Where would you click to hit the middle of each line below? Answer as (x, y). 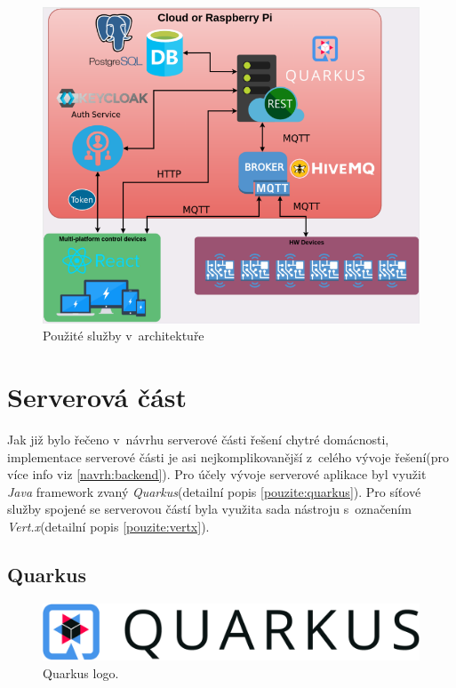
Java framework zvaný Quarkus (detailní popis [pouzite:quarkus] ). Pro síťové (214, 491)
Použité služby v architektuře (124, 336)
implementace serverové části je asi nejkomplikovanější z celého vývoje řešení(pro (228, 456)
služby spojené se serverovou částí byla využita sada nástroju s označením (209, 509)
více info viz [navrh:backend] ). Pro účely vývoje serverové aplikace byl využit (217, 474)
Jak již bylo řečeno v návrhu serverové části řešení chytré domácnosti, (198, 439)
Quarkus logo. (81, 672)
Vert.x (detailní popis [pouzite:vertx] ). (108, 526)
